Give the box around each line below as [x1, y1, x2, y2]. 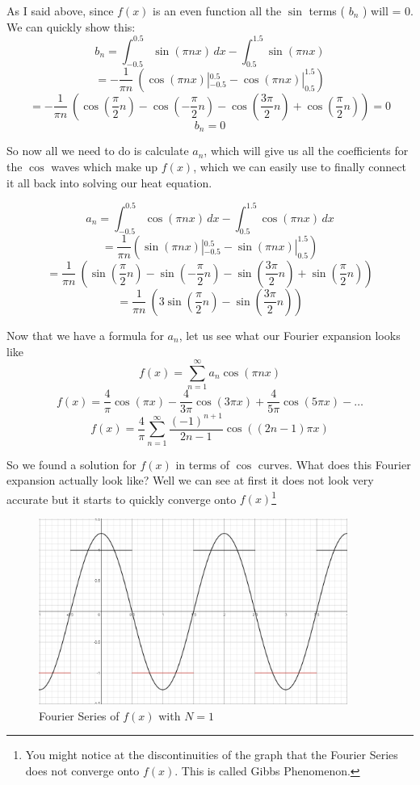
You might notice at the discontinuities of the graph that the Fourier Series [25, 746, 398, 763]
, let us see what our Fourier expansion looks [178, 326, 401, 343]
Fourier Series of [39, 707, 120, 724]
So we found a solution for [6, 455, 136, 472]
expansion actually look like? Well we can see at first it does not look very [6, 472, 374, 489]
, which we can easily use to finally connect [193, 158, 406, 174]
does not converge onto [25, 762, 140, 779]
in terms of [175, 455, 230, 472]
